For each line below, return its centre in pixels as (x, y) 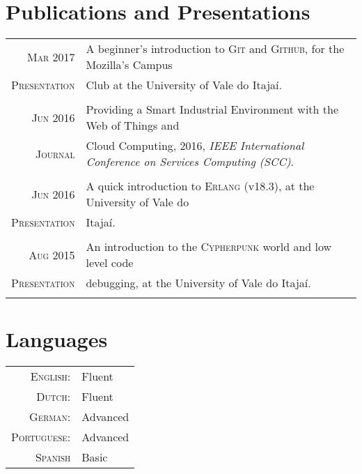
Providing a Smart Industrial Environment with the (212, 109)
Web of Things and (133, 125)
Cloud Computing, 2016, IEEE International (195, 146)
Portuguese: (41, 437)
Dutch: (54, 397)
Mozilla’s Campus (129, 65)
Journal (55, 153)
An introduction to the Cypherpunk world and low (209, 247)
